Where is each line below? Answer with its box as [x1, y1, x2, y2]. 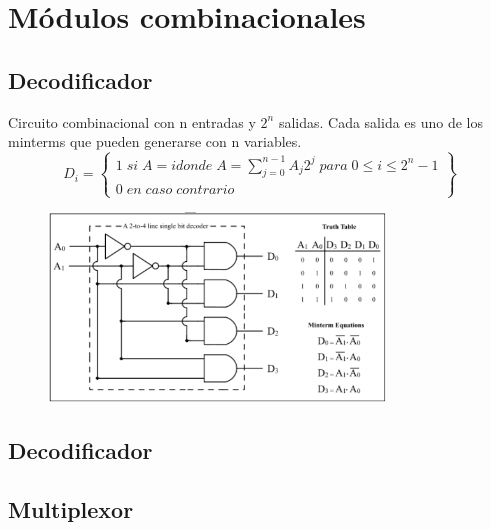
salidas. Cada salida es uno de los [278, 111, 484, 132]
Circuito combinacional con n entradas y [8, 111, 256, 132]
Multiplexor [8, 493, 134, 524]
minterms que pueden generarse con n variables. [8, 131, 302, 152]
